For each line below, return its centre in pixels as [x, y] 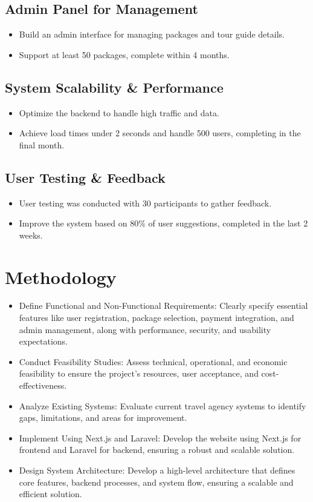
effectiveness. [43, 385]
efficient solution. [50, 494]
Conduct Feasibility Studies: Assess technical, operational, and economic [153, 361]
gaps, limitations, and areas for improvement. [103, 418]
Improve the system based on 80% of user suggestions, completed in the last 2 [163, 223]
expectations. [43, 341]
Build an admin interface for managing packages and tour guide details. [152, 34]
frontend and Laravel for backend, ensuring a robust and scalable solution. [157, 450]
